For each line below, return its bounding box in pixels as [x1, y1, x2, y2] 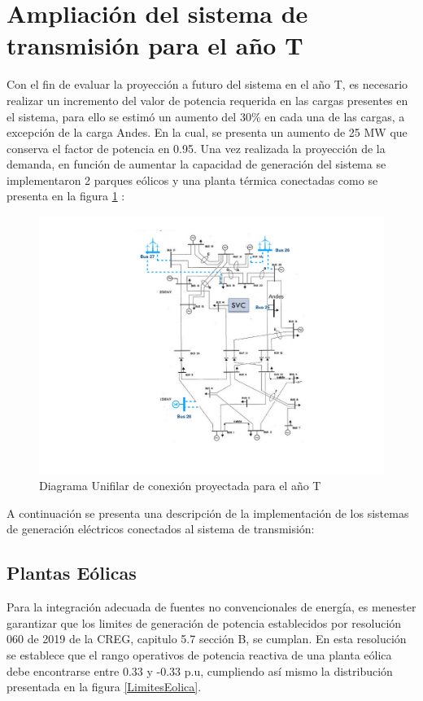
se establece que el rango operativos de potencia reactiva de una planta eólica [7, 646, 392, 663]
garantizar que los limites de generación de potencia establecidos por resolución [7, 614, 402, 631]
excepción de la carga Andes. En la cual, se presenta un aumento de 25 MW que [7, 124, 408, 141]
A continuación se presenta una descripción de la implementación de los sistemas [7, 504, 409, 521]
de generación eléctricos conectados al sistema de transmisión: [7, 520, 315, 537]
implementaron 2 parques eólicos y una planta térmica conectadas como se [7, 171, 378, 188]
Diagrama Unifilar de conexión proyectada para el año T [39, 477, 321, 494]
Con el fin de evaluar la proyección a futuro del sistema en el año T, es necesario [7, 76, 408, 93]
